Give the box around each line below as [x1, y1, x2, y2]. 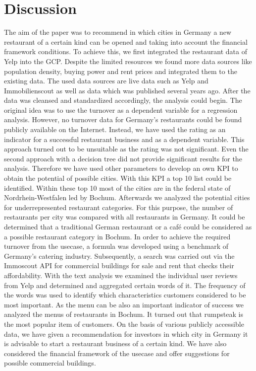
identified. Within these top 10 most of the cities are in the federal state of [4, 182, 231, 193]
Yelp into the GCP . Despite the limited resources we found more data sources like [4, 56, 252, 66]
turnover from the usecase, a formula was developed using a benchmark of [4, 241, 229, 251]
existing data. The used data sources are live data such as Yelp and [4, 75, 208, 86]
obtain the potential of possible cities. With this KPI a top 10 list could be [4, 173, 232, 183]
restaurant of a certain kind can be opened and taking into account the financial [4, 36, 248, 47]
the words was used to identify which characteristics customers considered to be [4, 290, 246, 300]
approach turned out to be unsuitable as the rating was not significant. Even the [4, 144, 249, 154]
